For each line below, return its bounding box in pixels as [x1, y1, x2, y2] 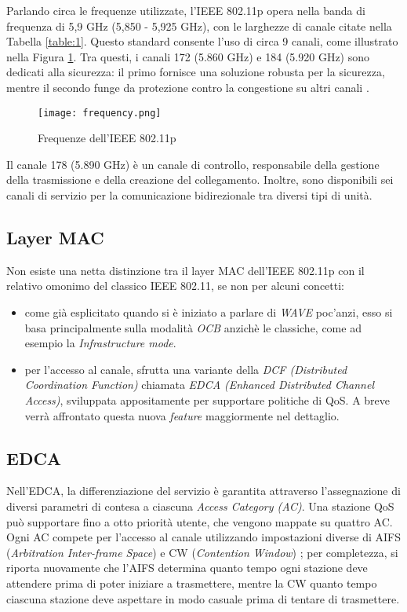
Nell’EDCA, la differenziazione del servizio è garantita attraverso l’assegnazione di [6, 482, 401, 499]
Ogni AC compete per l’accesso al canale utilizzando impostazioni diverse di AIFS [6, 529, 401, 545]
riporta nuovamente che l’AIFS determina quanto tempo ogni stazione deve [6, 559, 368, 576]
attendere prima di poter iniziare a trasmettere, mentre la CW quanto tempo [6, 574, 377, 591]
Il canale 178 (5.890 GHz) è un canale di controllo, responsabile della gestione [6, 156, 380, 172]
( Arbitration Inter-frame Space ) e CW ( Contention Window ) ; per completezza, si [6, 544, 398, 560]
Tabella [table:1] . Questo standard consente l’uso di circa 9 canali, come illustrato [6, 33, 398, 49]
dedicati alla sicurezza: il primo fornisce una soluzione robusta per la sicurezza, [6, 64, 385, 80]
